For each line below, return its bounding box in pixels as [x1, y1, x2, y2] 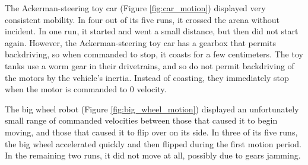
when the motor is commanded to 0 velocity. [5, 83, 167, 95]
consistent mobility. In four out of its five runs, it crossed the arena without [5, 13, 280, 25]
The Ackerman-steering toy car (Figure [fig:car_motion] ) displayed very [5, 2, 266, 14]
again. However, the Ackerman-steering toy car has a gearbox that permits [5, 36, 276, 48]
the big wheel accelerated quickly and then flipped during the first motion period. [5, 137, 302, 150]
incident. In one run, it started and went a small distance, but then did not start [5, 25, 299, 37]
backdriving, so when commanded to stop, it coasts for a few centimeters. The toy [5, 48, 303, 60]
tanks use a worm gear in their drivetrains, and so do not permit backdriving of [5, 59, 294, 72]
